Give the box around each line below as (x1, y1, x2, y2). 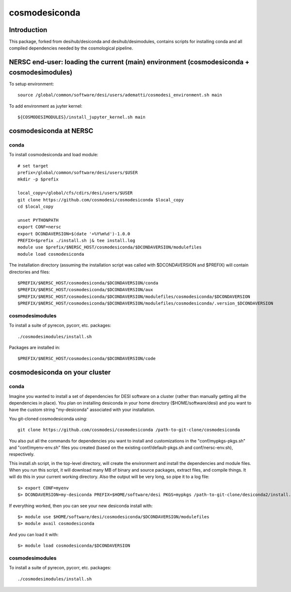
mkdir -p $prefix (17, 177, 59, 182)
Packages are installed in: (9, 345, 61, 350)
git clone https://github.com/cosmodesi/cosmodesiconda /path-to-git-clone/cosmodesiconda (17, 427, 240, 433)
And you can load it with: (9, 531, 59, 537)
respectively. (9, 451, 35, 457)
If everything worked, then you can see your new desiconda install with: (9, 503, 153, 509)
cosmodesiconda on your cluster (9, 368, 111, 377)
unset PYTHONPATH (17, 217, 59, 223)
